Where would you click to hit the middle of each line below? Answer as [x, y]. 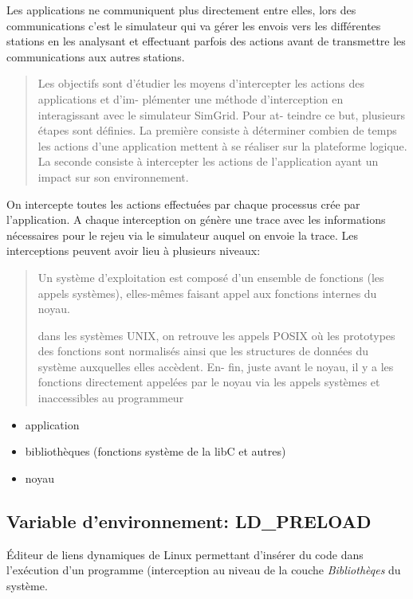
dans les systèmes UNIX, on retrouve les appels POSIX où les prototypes [216, 335]
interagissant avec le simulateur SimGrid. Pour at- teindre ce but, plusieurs [221, 114]
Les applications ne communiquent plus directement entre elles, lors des [181, 10]
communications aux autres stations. [96, 56]
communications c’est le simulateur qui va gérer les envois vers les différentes [194, 25]
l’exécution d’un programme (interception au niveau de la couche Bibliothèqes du [204, 570]
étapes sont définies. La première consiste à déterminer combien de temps [217, 130]
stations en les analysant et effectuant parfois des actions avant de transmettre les [206, 41]
